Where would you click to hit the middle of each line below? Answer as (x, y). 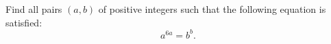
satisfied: (24, 22)
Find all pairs (34, 9)
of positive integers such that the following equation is (212, 9)
